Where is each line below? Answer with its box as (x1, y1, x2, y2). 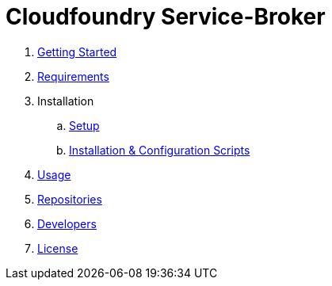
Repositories (37, 192, 102, 206)
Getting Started (37, 44, 117, 59)
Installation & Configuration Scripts (69, 143, 250, 157)
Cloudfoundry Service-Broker (6, 3, 326, 30)
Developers (37, 216, 97, 231)
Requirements (37, 69, 109, 83)
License (37, 241, 78, 255)
